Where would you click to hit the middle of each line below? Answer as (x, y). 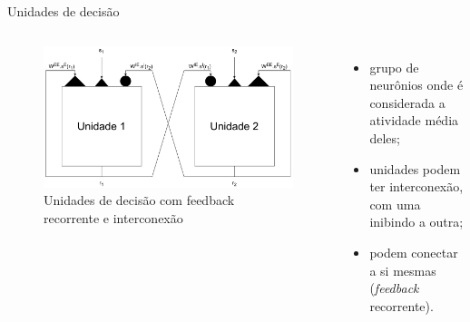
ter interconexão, (416, 186)
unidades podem (415, 168)
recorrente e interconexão (113, 217)
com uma (395, 204)
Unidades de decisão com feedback (139, 200)
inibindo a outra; (416, 222)
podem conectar (414, 252)
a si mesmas (403, 270)
